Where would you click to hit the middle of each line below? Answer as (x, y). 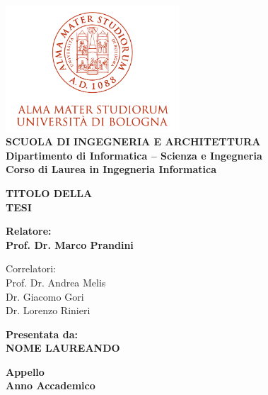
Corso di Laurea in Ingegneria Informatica (111, 169)
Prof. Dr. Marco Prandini (70, 244)
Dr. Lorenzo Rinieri (48, 310)
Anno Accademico (51, 385)
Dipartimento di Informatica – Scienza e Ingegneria (134, 155)
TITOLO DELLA (49, 193)
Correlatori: (31, 268)
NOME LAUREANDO (63, 348)
